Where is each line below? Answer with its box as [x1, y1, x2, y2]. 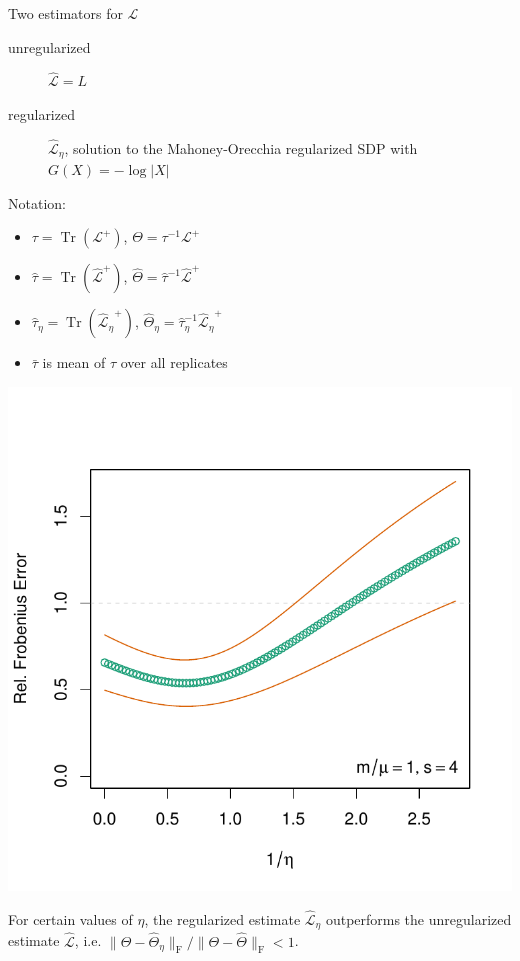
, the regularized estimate [144, 908, 301, 929]
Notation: [8, 192, 66, 213]
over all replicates [120, 352, 228, 373]
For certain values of [8, 908, 133, 929]
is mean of [42, 352, 106, 373]
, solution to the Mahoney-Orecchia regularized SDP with [64, 137, 418, 158]
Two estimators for [8, 3, 123, 23]
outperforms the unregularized [325, 908, 512, 929]
